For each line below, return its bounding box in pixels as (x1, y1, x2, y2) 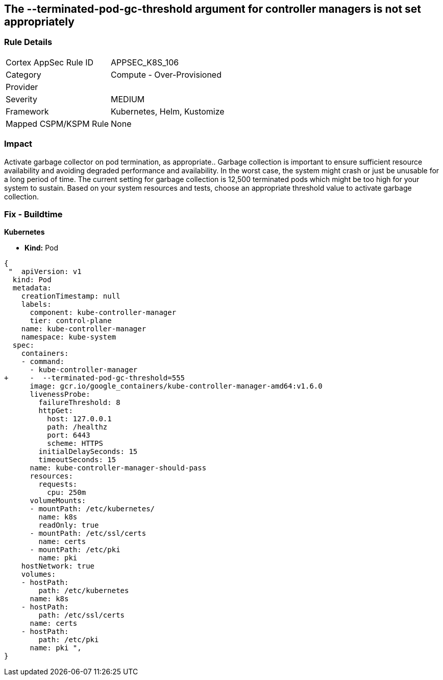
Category (6, 69, 41, 80)
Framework (6, 106, 49, 117)
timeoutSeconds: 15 (38, 456, 116, 464)
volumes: (21, 570, 56, 579)
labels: (21, 300, 52, 309)
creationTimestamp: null (21, 292, 120, 301)
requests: (38, 480, 78, 489)
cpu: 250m (47, 488, 86, 497)
